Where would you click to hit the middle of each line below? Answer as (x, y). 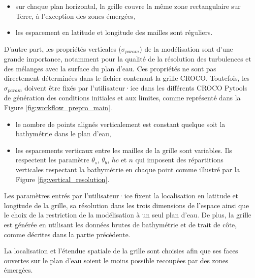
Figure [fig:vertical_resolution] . (63, 179)
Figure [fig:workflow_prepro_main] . (58, 108)
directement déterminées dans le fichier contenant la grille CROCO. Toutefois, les (127, 78)
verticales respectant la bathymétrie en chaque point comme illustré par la (128, 170)
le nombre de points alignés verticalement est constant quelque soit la (120, 124)
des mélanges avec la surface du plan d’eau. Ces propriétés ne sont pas (110, 68)
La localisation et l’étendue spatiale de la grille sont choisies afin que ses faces (121, 251)
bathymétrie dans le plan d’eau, (63, 134)
